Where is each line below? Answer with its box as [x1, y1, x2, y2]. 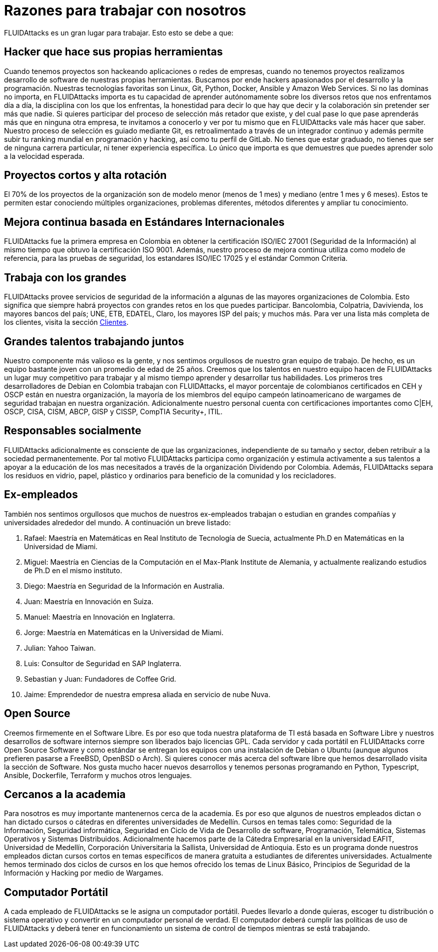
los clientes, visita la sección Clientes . [4, 318, 128, 327]
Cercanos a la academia [4, 788, 126, 801]
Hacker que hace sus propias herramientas [4, 45, 223, 58]
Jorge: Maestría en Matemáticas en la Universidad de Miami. [24, 628, 223, 637]
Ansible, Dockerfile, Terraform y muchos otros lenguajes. [4, 771, 192, 780]
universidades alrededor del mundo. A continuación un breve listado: [4, 518, 231, 527]
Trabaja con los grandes [4, 271, 126, 284]
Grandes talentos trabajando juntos [4, 335, 184, 348]
